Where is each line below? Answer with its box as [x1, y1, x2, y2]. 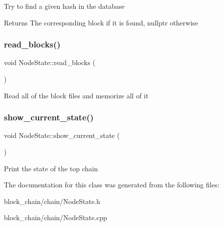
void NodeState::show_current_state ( [4, 130, 120, 140]
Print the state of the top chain [4, 163, 98, 173]
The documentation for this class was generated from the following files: [4, 180, 220, 190]
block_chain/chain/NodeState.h [4, 196, 100, 206]
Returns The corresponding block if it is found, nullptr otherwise [4, 17, 199, 27]
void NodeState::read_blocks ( [4, 57, 95, 68]
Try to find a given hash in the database [4, 1, 125, 11]
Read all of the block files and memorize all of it [4, 90, 149, 100]
